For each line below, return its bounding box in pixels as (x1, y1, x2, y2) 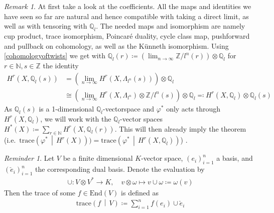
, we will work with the (40, 113, 111, 124)
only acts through (166, 103, 220, 114)
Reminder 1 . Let (4, 153, 55, 163)
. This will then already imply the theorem (114, 123, 246, 134)
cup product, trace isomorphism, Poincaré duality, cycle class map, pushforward (4, 30, 250, 41)
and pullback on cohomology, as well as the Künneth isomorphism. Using (4, 40, 229, 51)
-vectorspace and (102, 103, 154, 114)
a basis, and (216, 153, 253, 163)
